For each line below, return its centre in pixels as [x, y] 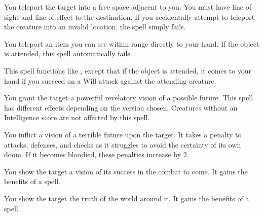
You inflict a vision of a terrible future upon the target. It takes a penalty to [123, 134]
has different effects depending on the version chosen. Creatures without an [121, 107]
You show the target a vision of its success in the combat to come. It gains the [126, 171]
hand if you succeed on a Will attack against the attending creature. [110, 80]
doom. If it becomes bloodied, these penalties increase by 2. [97, 154]
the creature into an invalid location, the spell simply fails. [95, 27]
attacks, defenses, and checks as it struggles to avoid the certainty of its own [123, 144]
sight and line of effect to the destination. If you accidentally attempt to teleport [129, 16]
